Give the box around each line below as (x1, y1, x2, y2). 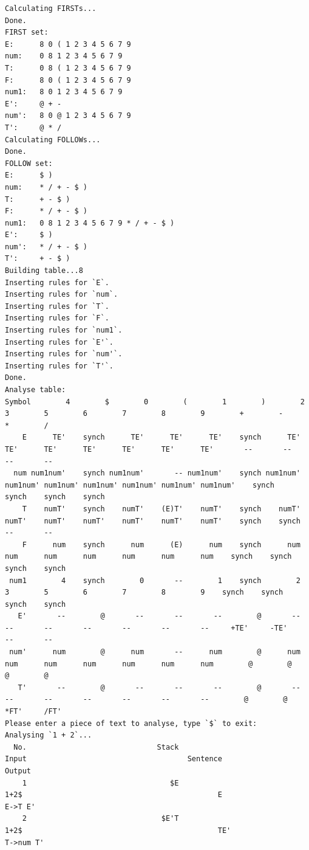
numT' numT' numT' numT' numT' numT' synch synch (5, 516, 301, 525)
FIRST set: (5, 28, 49, 37)
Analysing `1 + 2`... (5, 731, 92, 740)
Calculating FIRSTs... (5, 4, 97, 13)
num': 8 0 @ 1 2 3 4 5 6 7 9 (5, 111, 131, 120)
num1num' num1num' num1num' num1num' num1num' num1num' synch (5, 480, 274, 489)
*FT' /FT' (5, 707, 62, 716)
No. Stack (13, 742, 179, 752)
